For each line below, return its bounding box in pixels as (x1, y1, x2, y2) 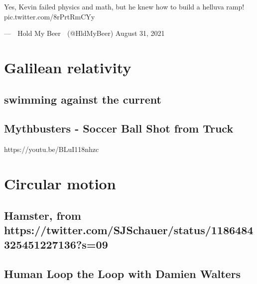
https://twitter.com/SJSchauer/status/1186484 (4, 222, 254, 237)
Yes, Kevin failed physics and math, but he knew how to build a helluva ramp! (4, 1, 245, 11)
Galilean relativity (4, 57, 131, 77)
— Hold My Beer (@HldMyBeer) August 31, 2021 (4, 28, 165, 38)
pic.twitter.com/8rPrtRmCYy (4, 11, 95, 21)
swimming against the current (4, 91, 161, 107)
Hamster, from (4, 207, 81, 223)
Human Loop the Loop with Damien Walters (4, 266, 241, 282)
